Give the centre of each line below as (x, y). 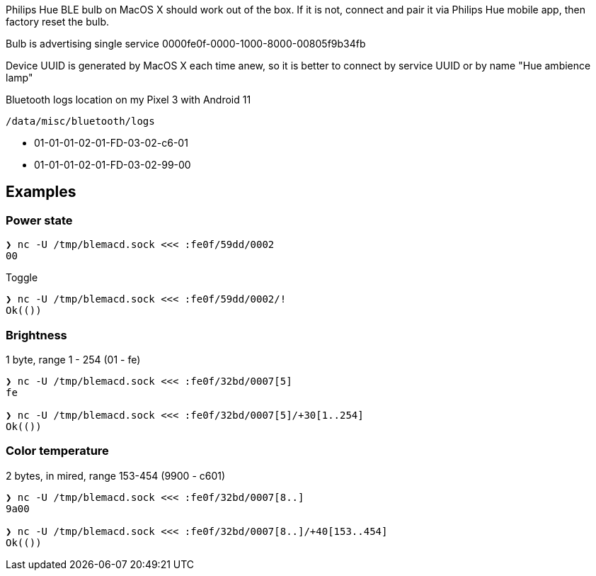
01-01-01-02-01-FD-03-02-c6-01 (111, 143)
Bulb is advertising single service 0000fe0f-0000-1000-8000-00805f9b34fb (186, 44)
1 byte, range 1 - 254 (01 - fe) (73, 359)
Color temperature (57, 451)
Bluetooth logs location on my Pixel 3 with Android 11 (128, 100)
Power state (39, 220)
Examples (41, 192)
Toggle (22, 278)
